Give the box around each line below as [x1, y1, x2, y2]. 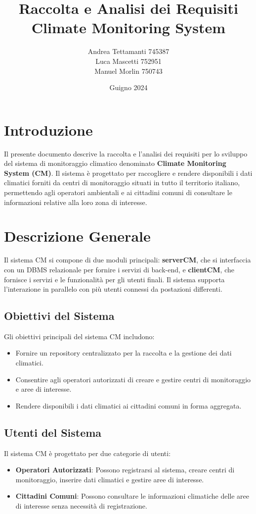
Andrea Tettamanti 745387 [87, 46, 170, 56]
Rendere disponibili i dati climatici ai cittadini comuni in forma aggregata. [15, 400, 242, 411]
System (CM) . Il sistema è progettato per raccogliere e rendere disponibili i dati [4, 167, 253, 178]
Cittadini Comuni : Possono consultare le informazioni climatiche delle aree [15, 491, 250, 501]
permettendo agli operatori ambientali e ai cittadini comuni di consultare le [4, 187, 232, 197]
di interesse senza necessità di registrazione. [15, 501, 147, 511]
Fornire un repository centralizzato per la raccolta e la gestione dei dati [15, 348, 232, 358]
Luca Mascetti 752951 [95, 55, 162, 66]
